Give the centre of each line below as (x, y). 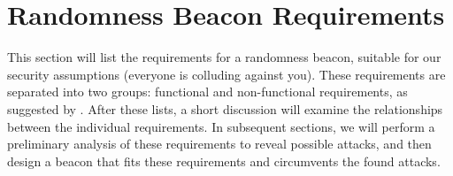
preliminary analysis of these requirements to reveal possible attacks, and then (219, 144)
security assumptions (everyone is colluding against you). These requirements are (226, 74)
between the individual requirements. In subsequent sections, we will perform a (221, 126)
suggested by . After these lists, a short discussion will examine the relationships (225, 108)
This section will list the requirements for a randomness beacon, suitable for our (224, 57)
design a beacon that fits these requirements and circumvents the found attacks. (224, 161)
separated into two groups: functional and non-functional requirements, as (207, 92)
